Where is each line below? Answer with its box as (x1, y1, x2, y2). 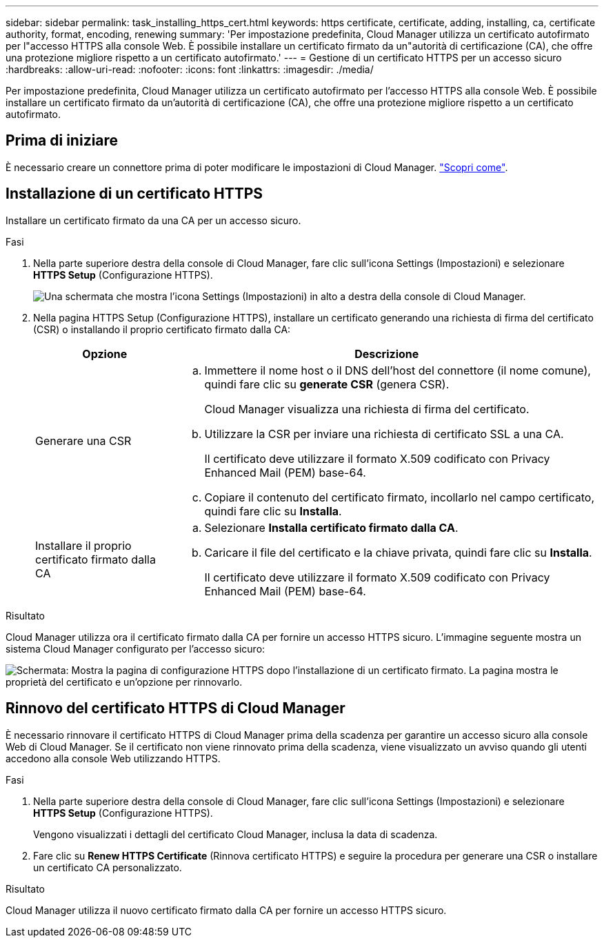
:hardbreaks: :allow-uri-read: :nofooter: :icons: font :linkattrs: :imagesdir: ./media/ (6, 63, 374, 75)
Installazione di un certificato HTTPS (6, 185, 263, 203)
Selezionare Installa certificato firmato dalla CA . (204, 520, 459, 535)
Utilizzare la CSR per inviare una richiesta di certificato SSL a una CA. (204, 426, 564, 441)
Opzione (82, 346, 128, 361)
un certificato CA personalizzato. (33, 861, 182, 873)
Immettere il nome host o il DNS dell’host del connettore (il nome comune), (204, 363, 591, 377)
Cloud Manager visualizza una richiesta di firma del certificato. (204, 401, 530, 416)
